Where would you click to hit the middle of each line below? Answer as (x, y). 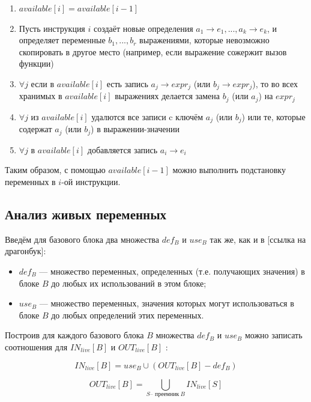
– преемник (165, 394)
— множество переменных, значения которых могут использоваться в (167, 303)
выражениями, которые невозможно (204, 40)
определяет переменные (62, 40)
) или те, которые (273, 116)
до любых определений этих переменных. (128, 315)
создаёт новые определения (143, 28)
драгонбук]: (26, 251)
